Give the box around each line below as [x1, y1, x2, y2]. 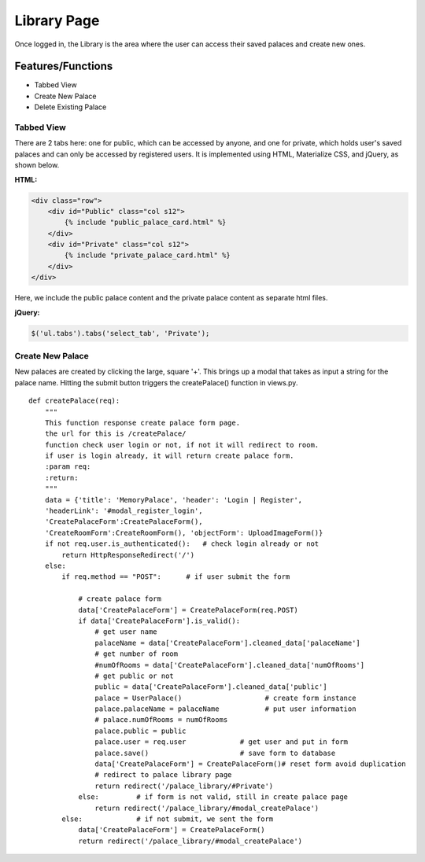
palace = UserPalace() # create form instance [94, 693, 357, 702]
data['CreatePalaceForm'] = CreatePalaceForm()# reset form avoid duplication [94, 760, 407, 768]
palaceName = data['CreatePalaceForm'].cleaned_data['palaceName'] [94, 638, 361, 647]
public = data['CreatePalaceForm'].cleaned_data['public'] [94, 683, 327, 691]
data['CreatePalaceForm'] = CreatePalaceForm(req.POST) [78, 606, 298, 614]
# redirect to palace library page [94, 771, 232, 779]
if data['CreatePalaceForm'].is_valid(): [78, 616, 240, 625]
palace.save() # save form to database [94, 748, 336, 757]
